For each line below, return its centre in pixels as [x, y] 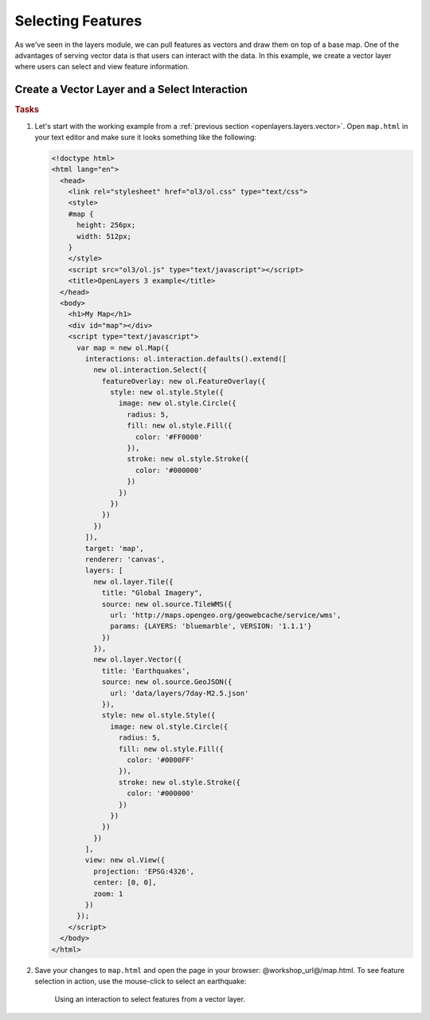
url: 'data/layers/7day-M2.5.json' [180, 693]
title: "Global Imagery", [152, 593]
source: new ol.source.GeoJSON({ [167, 682]
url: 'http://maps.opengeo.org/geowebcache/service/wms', [226, 615]
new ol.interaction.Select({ [150, 370]
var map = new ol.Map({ [123, 348]
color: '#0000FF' [161, 760]
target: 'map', [115, 548]
